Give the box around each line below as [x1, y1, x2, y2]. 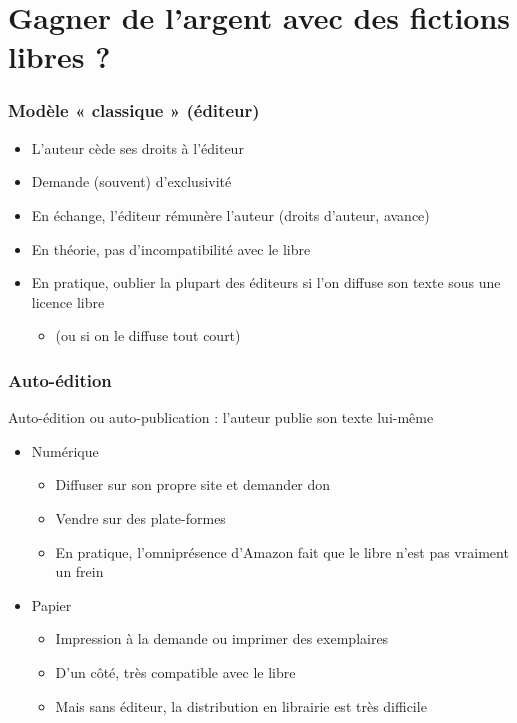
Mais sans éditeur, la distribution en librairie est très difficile [55, 695, 427, 716]
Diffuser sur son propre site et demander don [55, 474, 331, 495]
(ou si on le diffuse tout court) [55, 325, 241, 346]
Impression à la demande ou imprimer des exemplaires [55, 628, 389, 649]
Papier [31, 594, 72, 615]
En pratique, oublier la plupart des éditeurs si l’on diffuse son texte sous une [31, 272, 501, 293]
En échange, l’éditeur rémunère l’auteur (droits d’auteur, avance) [31, 204, 430, 225]
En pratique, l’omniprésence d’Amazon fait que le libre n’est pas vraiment [55, 541, 509, 562]
